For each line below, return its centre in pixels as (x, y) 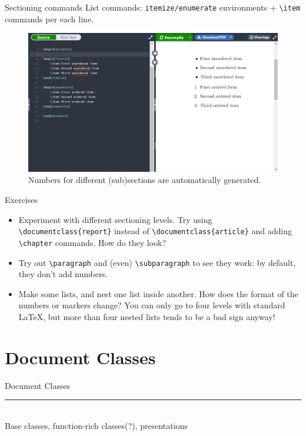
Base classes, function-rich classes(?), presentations (96, 425)
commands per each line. (49, 19)
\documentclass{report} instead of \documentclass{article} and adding (155, 231)
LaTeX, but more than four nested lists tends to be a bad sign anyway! (147, 316)
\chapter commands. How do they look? (92, 242)
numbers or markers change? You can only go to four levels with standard (152, 305)
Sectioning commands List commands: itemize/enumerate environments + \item (153, 7)
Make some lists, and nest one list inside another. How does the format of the (158, 293)
